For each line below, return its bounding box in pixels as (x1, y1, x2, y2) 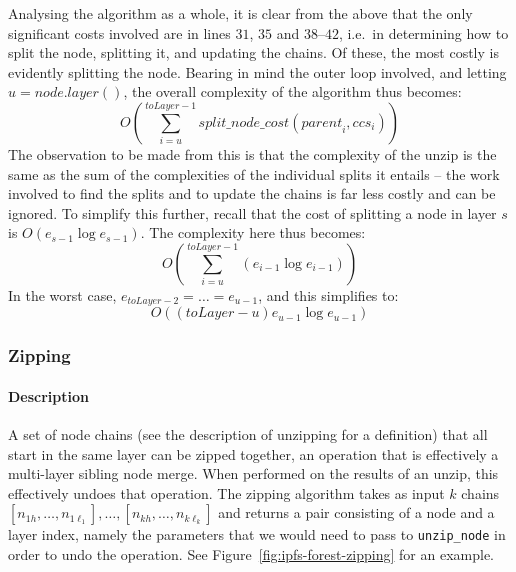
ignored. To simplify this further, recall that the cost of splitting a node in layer (8, 202, 497, 223)
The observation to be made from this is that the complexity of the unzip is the (8, 143, 497, 164)
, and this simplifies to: (258, 284, 399, 305)
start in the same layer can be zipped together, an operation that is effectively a (8, 443, 499, 464)
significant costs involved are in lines (8, 22, 231, 43)
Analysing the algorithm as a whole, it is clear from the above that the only (8, 3, 473, 23)
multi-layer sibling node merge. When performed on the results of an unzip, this (8, 463, 499, 484)
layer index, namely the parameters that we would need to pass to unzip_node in (8, 524, 506, 545)
